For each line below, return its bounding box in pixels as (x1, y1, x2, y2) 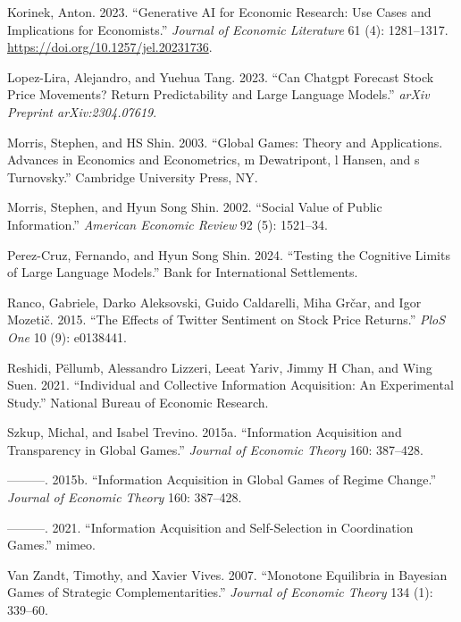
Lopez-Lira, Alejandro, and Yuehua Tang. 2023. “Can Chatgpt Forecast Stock (7, 67, 434, 86)
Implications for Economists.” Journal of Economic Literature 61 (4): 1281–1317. (7, 20, 448, 38)
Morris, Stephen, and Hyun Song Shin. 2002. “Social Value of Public (7, 198, 382, 216)
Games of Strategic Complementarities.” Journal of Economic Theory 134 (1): (7, 583, 433, 601)
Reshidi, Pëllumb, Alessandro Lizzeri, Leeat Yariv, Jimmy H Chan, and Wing (7, 357, 432, 376)
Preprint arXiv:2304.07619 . (7, 102, 157, 121)
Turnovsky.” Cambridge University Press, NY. (7, 167, 258, 186)
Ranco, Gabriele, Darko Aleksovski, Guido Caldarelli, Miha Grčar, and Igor (7, 292, 422, 311)
